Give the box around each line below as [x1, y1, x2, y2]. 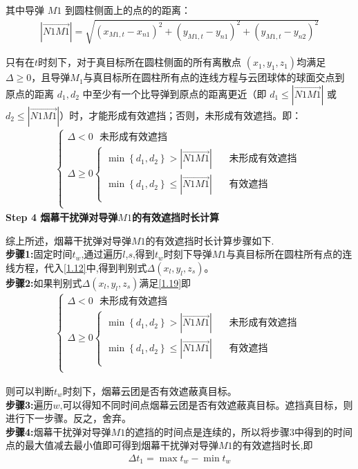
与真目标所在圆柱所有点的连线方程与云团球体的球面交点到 [83, 70, 345, 85]
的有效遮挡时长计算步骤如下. [145, 233, 274, 247]
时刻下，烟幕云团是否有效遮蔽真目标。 [62, 383, 237, 398]
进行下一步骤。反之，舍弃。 [6, 411, 131, 425]
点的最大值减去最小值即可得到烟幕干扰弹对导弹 [6, 438, 218, 452]
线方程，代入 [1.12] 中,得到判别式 [6, 260, 147, 274]
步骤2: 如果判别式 [6, 275, 82, 290]
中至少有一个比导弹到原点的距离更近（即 [82, 86, 267, 100]
